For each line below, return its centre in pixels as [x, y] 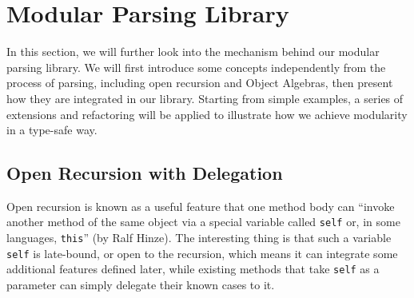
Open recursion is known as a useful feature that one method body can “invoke [201, 206]
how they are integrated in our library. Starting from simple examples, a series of [205, 98]
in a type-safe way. [52, 130]
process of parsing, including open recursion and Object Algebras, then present [200, 83]
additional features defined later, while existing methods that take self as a [193, 269]
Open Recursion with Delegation [145, 173]
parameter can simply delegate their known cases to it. [141, 285]
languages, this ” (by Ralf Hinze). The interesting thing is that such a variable [199, 238]
